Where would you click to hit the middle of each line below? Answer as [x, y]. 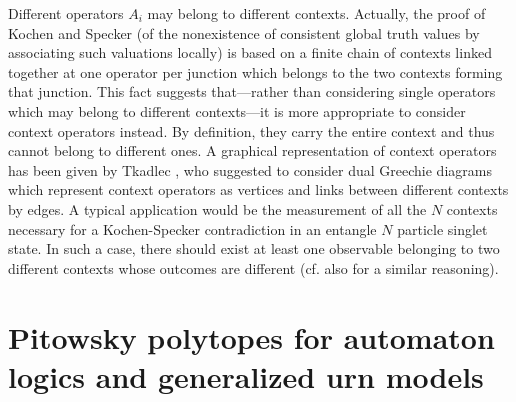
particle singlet [442, 228]
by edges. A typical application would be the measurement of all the [217, 208]
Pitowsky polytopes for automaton [251, 336]
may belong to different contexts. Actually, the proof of [316, 13]
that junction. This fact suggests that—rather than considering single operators [252, 91]
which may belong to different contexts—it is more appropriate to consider [237, 110]
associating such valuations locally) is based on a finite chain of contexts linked [250, 52]
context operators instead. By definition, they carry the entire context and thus [251, 130]
